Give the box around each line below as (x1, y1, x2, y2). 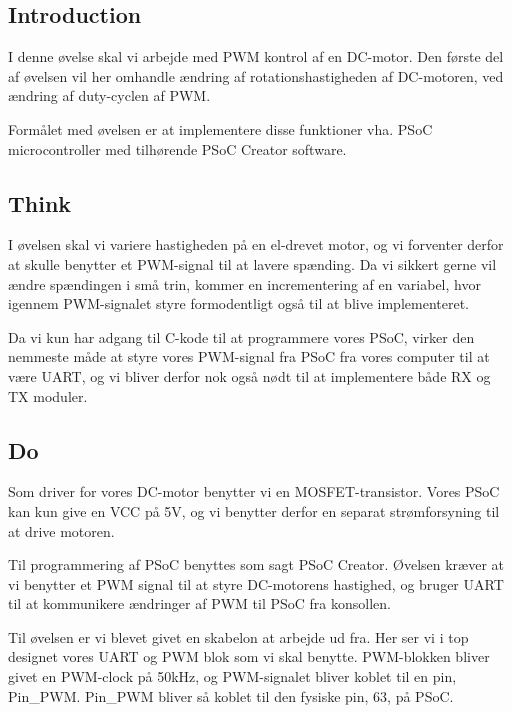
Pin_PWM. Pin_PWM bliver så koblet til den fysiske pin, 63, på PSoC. (8, 685, 454, 706)
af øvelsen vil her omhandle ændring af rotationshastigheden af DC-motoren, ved (8, 65, 504, 86)
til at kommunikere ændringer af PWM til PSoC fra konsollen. (8, 593, 391, 614)
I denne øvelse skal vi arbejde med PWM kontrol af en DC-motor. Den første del (8, 46, 504, 67)
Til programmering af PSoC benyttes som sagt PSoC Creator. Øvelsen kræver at (8, 554, 505, 575)
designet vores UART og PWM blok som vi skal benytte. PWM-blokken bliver (8, 646, 490, 667)
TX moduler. (8, 385, 88, 406)
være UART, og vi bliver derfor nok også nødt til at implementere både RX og (8, 365, 491, 386)
